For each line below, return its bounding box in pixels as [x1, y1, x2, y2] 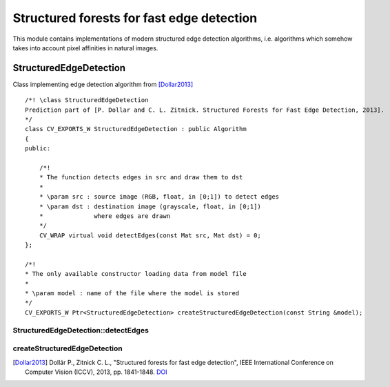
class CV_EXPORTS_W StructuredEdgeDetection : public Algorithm [25, 125, 247, 133]
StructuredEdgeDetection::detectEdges [12, 325, 150, 335]
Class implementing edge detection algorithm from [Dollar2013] [12, 80, 194, 88]
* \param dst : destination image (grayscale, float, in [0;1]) [39, 202, 261, 210]
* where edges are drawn [39, 212, 171, 220]
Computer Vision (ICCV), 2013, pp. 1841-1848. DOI [25, 368, 168, 376]
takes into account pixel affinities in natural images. [12, 43, 158, 52]
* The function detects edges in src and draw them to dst [39, 173, 243, 181]
